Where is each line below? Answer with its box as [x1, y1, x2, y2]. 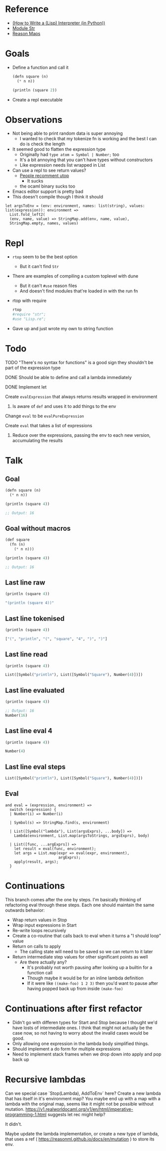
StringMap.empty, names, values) [9, 221, 79, 226]
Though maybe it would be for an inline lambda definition [27, 975, 144, 981]
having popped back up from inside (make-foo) [27, 985, 123, 991]
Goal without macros [5, 524, 71, 533]
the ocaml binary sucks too [19, 183, 75, 190]
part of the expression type [5, 365, 61, 371]
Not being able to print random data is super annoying [12, 130, 123, 136]
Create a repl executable [12, 96, 63, 102]
